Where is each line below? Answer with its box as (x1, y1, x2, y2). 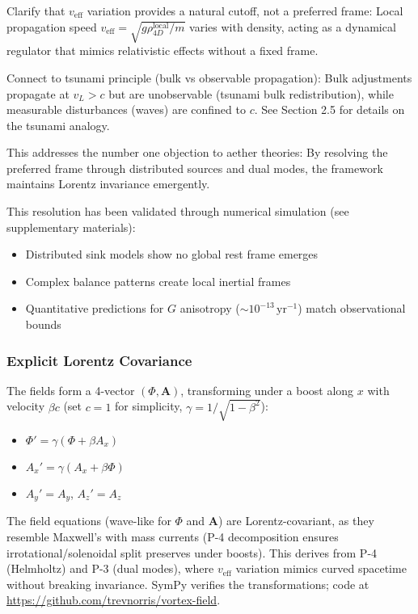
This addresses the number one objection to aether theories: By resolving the (6, 144, 388, 161)
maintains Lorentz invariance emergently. (6, 175, 210, 192)
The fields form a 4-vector (6, 381, 135, 398)
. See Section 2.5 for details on (254, 101, 405, 118)
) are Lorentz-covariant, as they (217, 512, 374, 529)
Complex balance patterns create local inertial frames (25, 272, 291, 289)
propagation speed (6, 18, 97, 35)
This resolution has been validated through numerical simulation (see (6, 203, 349, 220)
